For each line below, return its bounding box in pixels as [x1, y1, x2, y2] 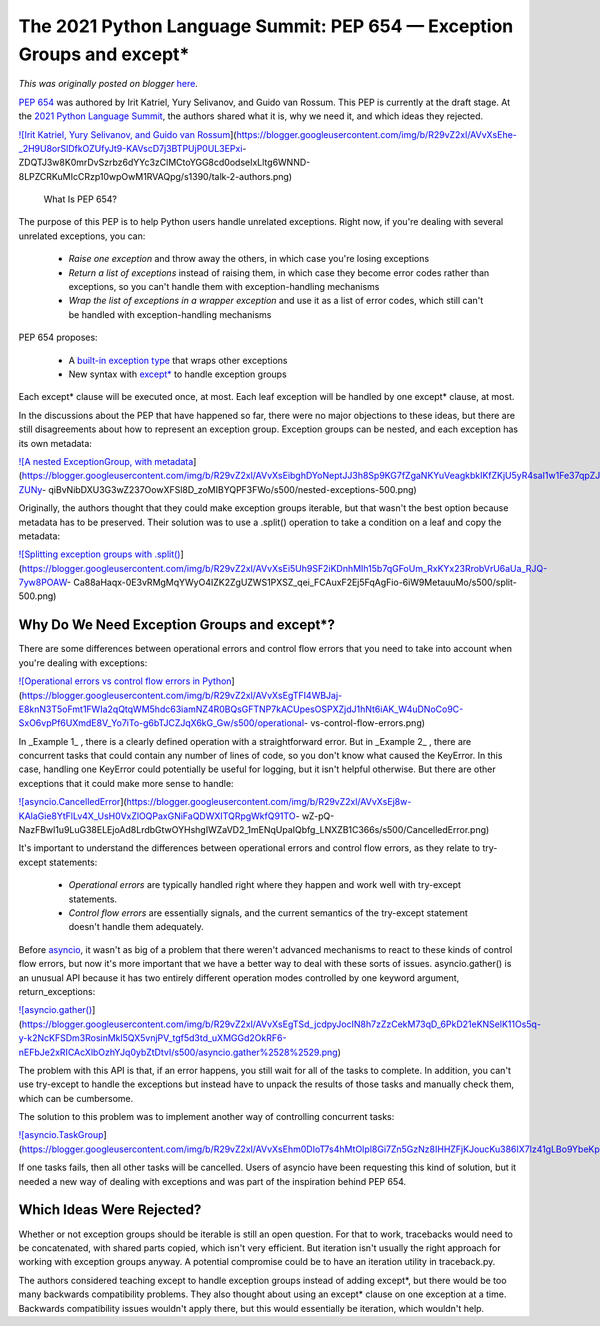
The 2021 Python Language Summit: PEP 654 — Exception [18, 15, 514, 37]
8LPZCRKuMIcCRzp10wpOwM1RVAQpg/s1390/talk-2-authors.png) [18, 170, 293, 182]
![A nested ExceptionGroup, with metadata [18, 455, 194, 467]
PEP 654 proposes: [18, 331, 99, 344]
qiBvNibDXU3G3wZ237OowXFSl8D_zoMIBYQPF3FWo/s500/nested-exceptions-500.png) [48, 483, 417, 495]
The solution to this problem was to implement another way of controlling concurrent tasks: [18, 1111, 395, 1123]
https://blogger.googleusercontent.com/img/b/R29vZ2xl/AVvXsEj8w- [126, 796, 412, 808]
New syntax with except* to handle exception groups [68, 368, 287, 380]
